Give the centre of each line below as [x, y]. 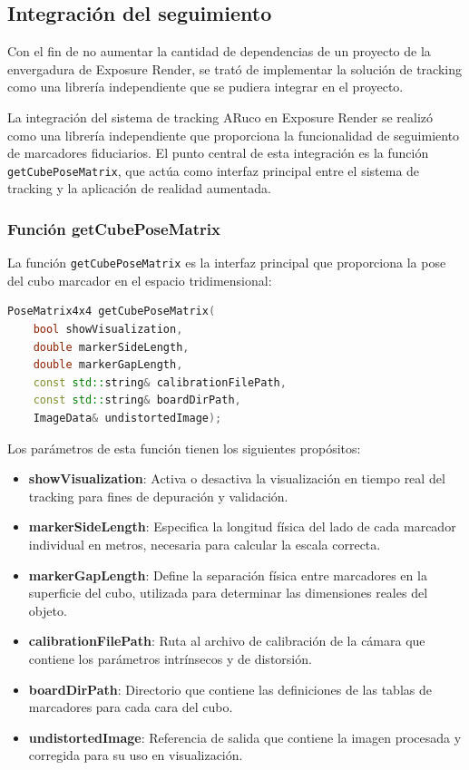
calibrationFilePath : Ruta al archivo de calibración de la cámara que [227, 641]
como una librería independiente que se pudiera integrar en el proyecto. [205, 87]
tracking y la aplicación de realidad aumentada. [139, 188]
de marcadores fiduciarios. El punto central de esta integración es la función [218, 153]
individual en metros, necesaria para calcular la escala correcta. [205, 545]
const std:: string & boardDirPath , [137, 400]
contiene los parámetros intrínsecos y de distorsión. [170, 658]
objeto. [48, 610]
